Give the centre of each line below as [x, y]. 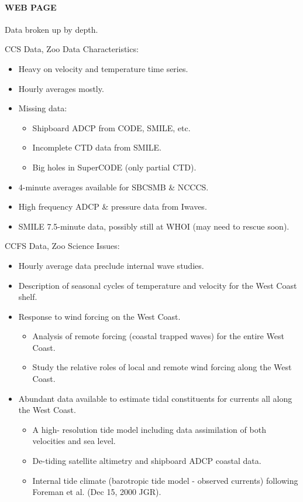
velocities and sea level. [74, 441]
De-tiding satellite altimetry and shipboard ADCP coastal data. [147, 461]
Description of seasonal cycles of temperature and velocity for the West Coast [158, 285]
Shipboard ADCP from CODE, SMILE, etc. [111, 127]
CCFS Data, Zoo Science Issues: [62, 246]
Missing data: [43, 108]
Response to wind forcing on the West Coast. [99, 316]
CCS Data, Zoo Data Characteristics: [72, 49]
